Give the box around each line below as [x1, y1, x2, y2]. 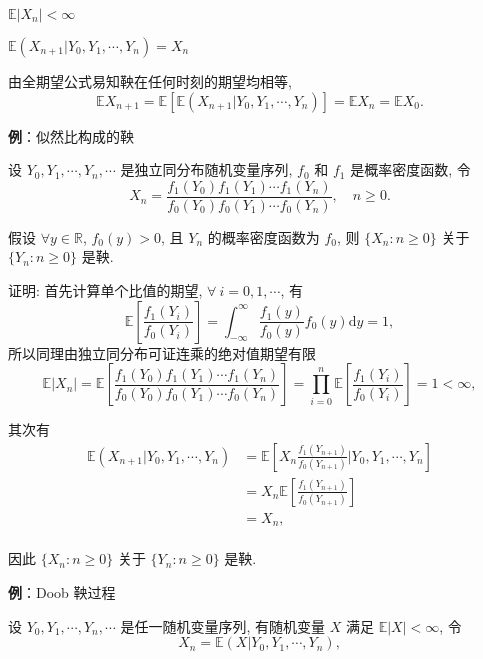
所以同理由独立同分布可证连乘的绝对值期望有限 [8, 342, 316, 363]
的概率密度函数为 [207, 226, 320, 247]
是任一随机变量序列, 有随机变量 [120, 615, 326, 636]
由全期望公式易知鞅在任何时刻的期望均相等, [8, 71, 292, 91]
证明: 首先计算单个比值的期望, [8, 280, 203, 301]
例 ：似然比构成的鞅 [8, 125, 134, 146]
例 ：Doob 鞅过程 [8, 581, 116, 602]
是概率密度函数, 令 [350, 159, 471, 180]
